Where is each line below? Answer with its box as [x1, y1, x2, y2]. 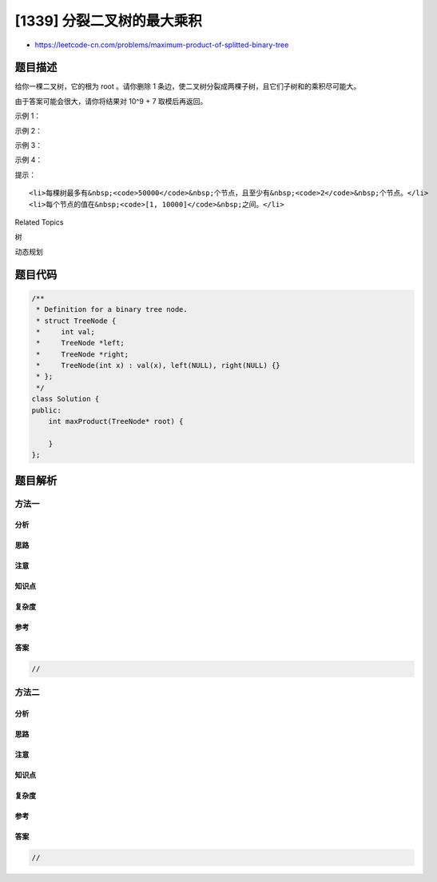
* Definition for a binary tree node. [36, 305, 188, 314]
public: [31, 405, 62, 415]
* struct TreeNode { [36, 316, 117, 325]
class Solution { [31, 394, 100, 404]
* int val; [36, 327, 96, 336]
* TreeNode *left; [36, 338, 125, 348]
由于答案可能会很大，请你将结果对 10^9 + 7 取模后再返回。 [14, 96, 208, 106]
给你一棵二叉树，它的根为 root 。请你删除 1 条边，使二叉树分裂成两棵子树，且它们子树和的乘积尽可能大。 [14, 82, 361, 91]
